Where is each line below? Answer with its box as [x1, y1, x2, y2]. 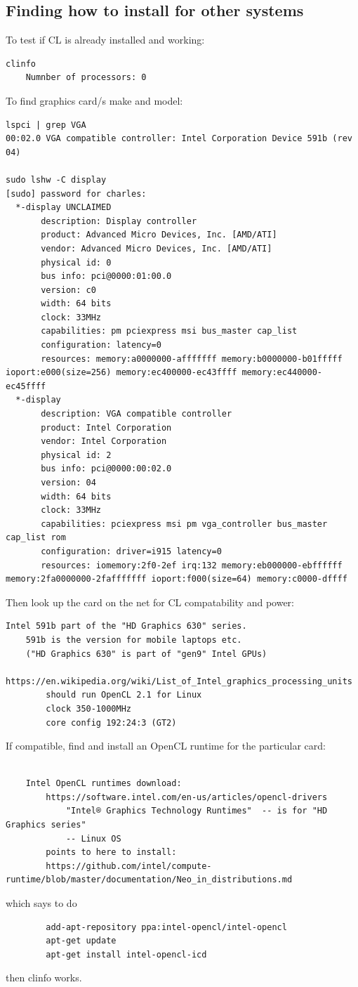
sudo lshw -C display [6, 174, 107, 185]
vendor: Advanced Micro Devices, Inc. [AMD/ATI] [41, 243, 272, 254]
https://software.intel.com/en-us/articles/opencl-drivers [46, 792, 328, 802]
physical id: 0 [41, 257, 112, 268]
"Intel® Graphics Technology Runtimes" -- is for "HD [65, 806, 328, 816]
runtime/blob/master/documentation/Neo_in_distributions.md [6, 875, 293, 885]
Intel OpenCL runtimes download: [25, 778, 182, 789]
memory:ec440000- [241, 367, 323, 378]
